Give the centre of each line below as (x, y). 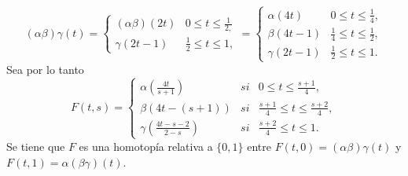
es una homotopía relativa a (146, 146)
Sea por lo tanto (45, 69)
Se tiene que (36, 146)
